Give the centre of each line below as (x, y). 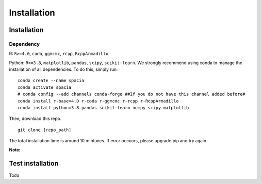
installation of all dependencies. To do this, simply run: (64, 69)
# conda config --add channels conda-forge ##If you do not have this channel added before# (131, 94)
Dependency (25, 44)
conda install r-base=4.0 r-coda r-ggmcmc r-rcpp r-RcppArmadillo (98, 101)
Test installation (34, 163)
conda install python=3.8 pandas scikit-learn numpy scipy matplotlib (103, 108)
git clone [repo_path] (45, 130)
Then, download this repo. (35, 118)
